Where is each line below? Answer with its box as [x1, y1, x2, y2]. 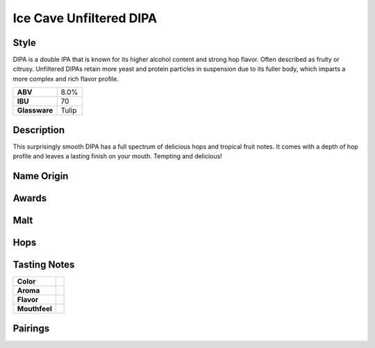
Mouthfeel [17, 304, 52, 314]
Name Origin [12, 170, 69, 182]
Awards [12, 192, 47, 204]
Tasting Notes [12, 259, 75, 271]
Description [12, 124, 65, 135]
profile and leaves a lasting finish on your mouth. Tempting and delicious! [12, 152, 222, 160]
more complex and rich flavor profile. [12, 74, 119, 83]
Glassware [17, 106, 53, 115]
